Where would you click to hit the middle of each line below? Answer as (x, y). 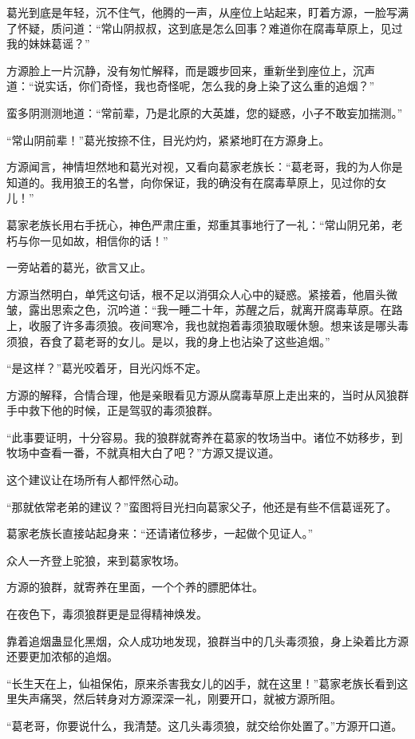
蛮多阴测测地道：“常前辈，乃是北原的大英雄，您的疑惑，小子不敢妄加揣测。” (205, 112)
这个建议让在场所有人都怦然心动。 (96, 480)
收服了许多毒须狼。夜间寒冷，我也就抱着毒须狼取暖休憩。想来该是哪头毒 (218, 325)
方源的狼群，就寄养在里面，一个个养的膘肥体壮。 (135, 587)
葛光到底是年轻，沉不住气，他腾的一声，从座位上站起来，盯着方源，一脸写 (202, 12)
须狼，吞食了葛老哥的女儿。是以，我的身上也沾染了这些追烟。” (168, 341)
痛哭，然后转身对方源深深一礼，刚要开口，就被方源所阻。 (190, 699)
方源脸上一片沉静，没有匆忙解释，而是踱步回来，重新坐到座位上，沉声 (191, 70)
